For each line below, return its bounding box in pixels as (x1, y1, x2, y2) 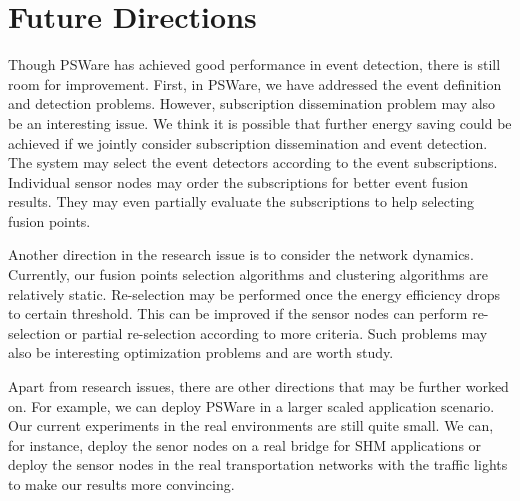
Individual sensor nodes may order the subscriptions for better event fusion (8, 171, 469, 192)
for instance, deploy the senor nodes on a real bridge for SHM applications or (8, 434, 482, 455)
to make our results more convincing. (8, 474, 235, 494)
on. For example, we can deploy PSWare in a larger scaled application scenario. (8, 395, 495, 416)
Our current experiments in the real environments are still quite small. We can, (8, 415, 494, 436)
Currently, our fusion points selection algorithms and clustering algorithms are (8, 264, 488, 285)
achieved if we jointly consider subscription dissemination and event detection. (8, 132, 488, 153)
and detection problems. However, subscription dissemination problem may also (8, 93, 496, 114)
